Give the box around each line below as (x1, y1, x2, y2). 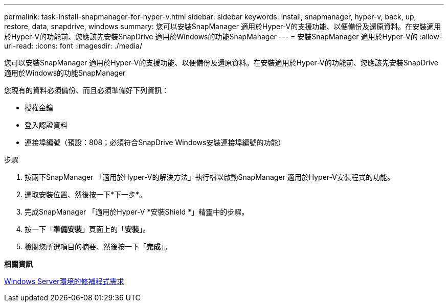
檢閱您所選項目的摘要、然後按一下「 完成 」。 (25, 242, 171, 251)
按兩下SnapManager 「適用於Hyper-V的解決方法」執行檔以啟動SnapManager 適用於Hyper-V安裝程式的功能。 (25, 173, 394, 181)
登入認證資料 (25, 121, 68, 129)
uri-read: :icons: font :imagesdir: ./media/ (4, 41, 142, 50)
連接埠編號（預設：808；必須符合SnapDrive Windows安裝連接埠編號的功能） (25, 138, 285, 147)
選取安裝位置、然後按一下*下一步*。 (25, 190, 147, 199)
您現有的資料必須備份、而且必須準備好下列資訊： (4, 86, 169, 95)
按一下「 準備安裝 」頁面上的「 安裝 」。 (25, 225, 150, 233)
